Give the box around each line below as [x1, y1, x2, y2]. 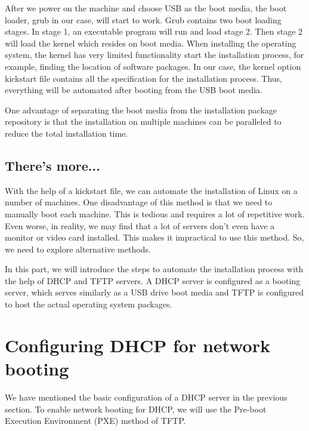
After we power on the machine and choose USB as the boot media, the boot [5, 2, 287, 14]
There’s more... [5, 156, 100, 174]
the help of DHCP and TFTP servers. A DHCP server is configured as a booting [5, 274, 301, 287]
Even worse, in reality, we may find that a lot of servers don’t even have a [5, 219, 275, 232]
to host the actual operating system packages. [5, 298, 172, 310]
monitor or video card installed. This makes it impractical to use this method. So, [5, 231, 304, 244]
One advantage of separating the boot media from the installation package [5, 103, 277, 116]
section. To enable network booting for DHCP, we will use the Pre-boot [5, 402, 267, 415]
